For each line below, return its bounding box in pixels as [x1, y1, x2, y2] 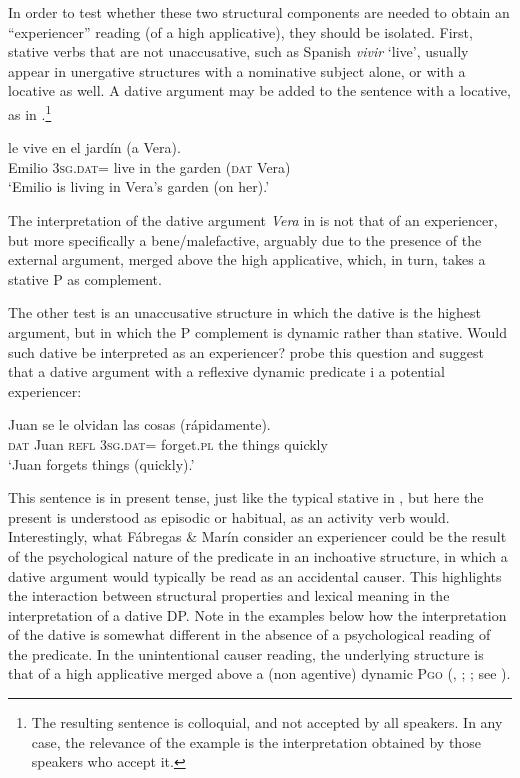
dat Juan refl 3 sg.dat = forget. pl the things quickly [8, 433, 328, 454]
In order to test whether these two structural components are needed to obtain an [8, 2, 510, 22]
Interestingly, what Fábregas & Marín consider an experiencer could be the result [8, 526, 507, 547]
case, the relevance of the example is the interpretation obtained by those [31, 731, 481, 752]
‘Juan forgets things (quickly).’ [8, 453, 195, 474]
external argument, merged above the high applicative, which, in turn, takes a [8, 249, 486, 270]
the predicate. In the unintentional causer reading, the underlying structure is [8, 643, 484, 664]
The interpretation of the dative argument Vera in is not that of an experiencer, [8, 210, 498, 230]
